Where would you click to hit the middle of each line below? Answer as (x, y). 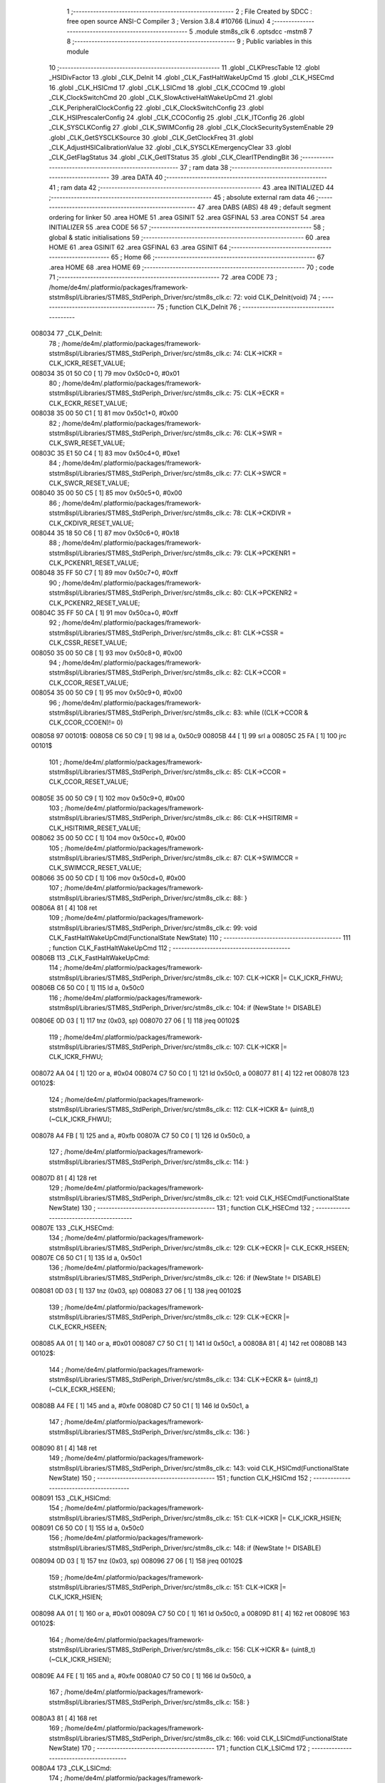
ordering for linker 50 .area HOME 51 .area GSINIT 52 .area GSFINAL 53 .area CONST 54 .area (187, 217)
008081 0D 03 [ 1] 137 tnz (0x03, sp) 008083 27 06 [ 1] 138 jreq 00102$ (136, 1291)
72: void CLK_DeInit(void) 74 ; (277, 297)
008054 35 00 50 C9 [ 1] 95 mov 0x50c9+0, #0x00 (107, 693)
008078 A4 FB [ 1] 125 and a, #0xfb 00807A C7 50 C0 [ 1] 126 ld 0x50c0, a (140, 1135)
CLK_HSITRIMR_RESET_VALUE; (95, 828)
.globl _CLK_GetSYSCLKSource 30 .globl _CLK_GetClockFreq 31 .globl (151, 137)
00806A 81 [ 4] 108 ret (64, 908)
